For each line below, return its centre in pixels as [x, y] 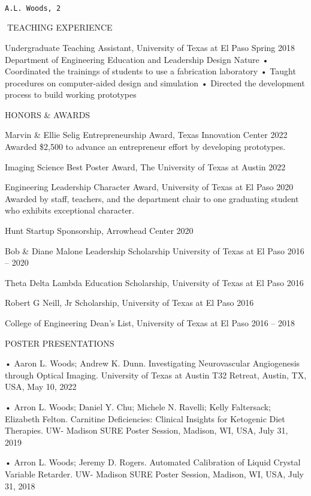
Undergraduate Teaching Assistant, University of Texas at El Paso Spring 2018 [150, 47]
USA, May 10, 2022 [41, 387]
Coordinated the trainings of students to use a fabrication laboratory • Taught [150, 71]
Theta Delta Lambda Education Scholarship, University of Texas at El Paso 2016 [154, 282]
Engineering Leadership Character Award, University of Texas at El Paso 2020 [149, 187]
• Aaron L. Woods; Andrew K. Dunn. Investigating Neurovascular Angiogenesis [153, 363]
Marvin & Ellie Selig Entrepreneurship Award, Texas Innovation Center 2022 [146, 135]
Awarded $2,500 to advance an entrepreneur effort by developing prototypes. [145, 147]
